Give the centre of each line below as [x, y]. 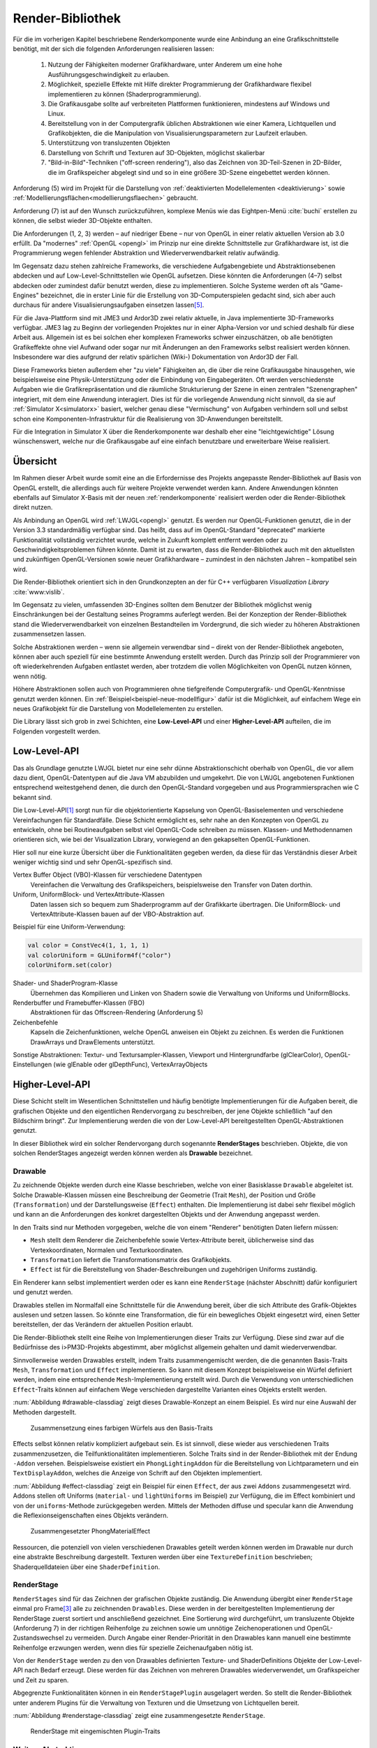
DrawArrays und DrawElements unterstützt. [93, 1042]
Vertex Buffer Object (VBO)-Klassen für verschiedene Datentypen [108, 875]
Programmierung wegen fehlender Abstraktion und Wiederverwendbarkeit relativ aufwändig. [146, 253]
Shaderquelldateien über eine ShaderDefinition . [87, 1567]
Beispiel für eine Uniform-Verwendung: [69, 927]
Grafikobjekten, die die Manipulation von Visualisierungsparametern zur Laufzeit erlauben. [178, 134]
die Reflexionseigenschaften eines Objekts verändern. [91, 1516]
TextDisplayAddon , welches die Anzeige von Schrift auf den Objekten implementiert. [138, 1473]
